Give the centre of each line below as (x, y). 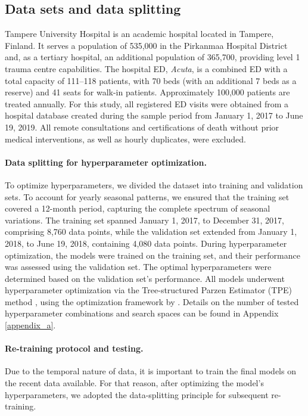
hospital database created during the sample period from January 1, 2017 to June (154, 115)
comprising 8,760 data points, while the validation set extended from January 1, (151, 232)
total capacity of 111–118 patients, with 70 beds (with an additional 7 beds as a (151, 80)
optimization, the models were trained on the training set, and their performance (153, 255)
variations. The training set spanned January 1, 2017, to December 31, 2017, (144, 220)
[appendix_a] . (30, 325)
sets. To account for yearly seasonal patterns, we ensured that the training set (147, 196)
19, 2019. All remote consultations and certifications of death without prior (142, 127)
